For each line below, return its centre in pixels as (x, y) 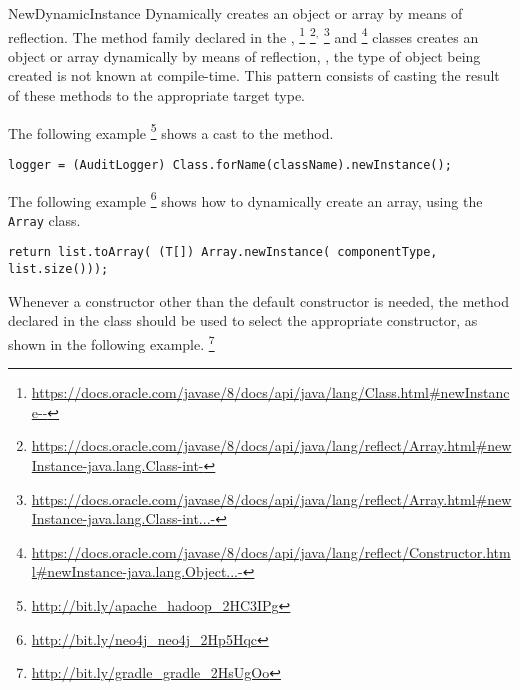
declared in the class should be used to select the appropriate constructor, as (243, 320)
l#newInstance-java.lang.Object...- (137, 571)
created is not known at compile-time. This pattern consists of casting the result (254, 75)
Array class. (44, 219)
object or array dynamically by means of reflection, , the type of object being (244, 55)
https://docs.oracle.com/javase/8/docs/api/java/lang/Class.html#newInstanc (270, 392)
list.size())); (58, 269)
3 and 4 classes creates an (401, 35)
